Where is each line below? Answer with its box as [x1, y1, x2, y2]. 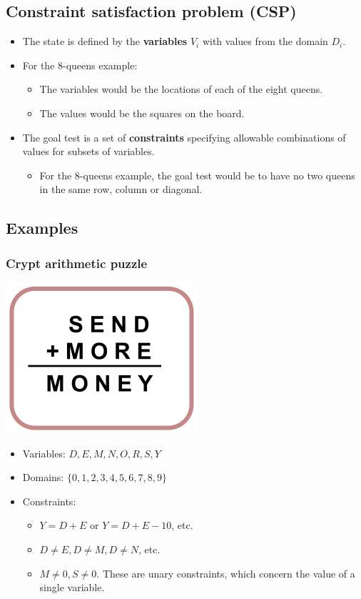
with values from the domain [202, 34, 328, 49]
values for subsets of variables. [22, 144, 155, 159]
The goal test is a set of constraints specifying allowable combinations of [22, 129, 346, 144]
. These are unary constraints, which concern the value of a [96, 565, 355, 580]
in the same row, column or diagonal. [39, 182, 203, 197]
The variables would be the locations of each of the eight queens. [39, 81, 323, 96]
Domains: [22, 470, 64, 485]
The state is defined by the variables [22, 34, 188, 49]
